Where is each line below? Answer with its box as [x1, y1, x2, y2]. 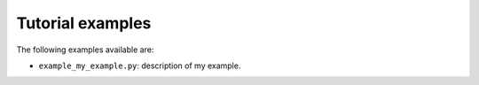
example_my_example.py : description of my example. [38, 60, 241, 71]
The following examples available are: [16, 44, 154, 55]
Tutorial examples [16, 13, 152, 33]
